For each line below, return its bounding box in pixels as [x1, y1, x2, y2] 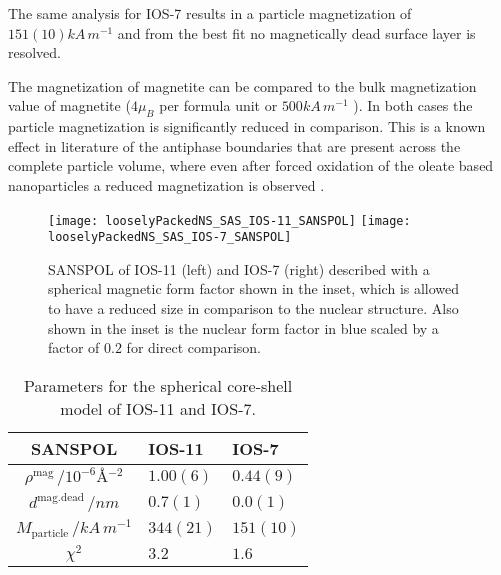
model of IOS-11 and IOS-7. [60, 396, 256, 420]
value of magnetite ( [8, 95, 131, 116]
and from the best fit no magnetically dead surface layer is [117, 22, 476, 43]
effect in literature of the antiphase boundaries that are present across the [8, 135, 461, 156]
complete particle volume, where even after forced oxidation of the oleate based [8, 155, 494, 176]
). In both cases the [353, 95, 473, 116]
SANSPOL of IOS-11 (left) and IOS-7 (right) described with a [48, 258, 430, 279]
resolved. [8, 42, 62, 63]
